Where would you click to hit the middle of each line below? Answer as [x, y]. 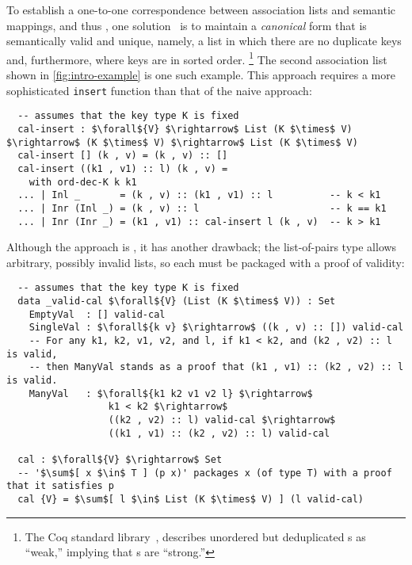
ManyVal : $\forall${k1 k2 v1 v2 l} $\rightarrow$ [171, 393]
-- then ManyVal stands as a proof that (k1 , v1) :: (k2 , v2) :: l [216, 367]
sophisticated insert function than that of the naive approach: [159, 90]
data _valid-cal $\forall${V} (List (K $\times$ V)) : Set [177, 302]
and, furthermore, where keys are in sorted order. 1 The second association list [197, 58]
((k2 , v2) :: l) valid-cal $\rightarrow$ [222, 420]
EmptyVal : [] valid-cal [97, 314]
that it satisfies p [61, 486]
